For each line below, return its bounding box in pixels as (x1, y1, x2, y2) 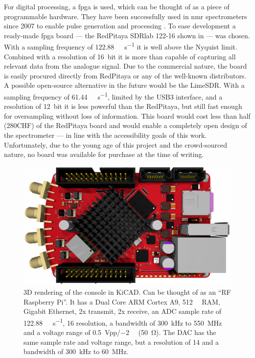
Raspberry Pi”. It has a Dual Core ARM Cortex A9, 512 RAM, (23, 296, 220, 307)
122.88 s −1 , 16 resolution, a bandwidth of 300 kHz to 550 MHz (23, 316, 222, 328)
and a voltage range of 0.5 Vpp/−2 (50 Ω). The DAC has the (23, 327, 216, 337)
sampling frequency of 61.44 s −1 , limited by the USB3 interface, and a (4, 90, 223, 102)
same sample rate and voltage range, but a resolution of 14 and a (23, 336, 219, 347)
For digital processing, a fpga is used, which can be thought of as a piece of (4, 1, 230, 11)
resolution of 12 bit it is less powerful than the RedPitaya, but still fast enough (4, 101, 242, 111)
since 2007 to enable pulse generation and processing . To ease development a (4, 21, 236, 31)
